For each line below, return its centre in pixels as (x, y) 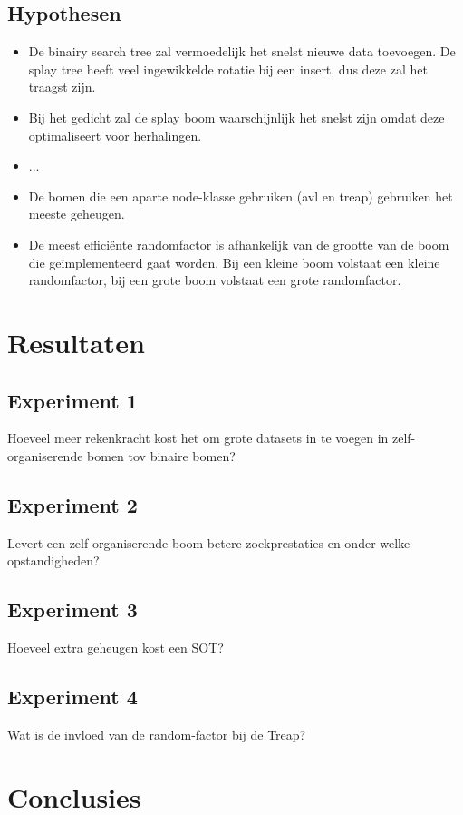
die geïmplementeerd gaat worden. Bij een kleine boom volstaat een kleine (234, 262)
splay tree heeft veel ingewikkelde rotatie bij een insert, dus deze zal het (228, 69)
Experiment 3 (72, 609)
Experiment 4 (72, 697)
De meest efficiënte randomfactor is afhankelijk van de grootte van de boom (239, 244)
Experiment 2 (72, 504)
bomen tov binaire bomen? (161, 455)
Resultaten (76, 342)
